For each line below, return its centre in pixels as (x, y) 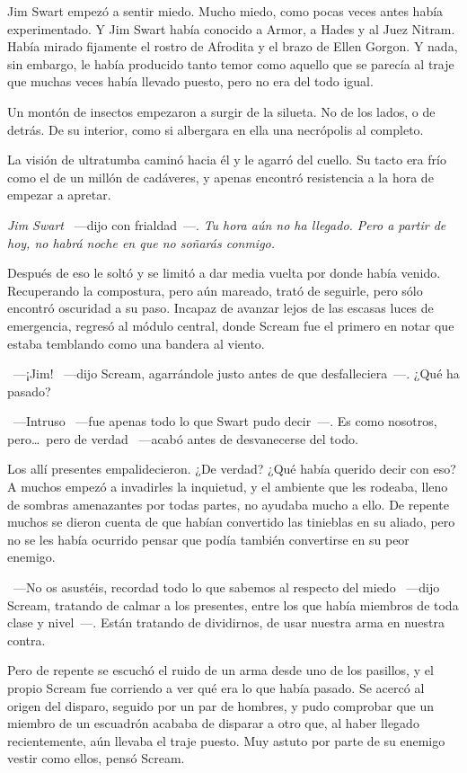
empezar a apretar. (59, 195)
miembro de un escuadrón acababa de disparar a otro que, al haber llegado (213, 723)
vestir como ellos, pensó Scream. (96, 758)
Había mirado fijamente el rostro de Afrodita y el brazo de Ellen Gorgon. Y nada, (233, 46)
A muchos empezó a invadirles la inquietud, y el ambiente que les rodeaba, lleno (228, 487)
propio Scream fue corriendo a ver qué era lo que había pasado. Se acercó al (216, 688)
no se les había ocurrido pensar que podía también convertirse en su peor (208, 539)
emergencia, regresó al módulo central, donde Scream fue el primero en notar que (231, 325)
